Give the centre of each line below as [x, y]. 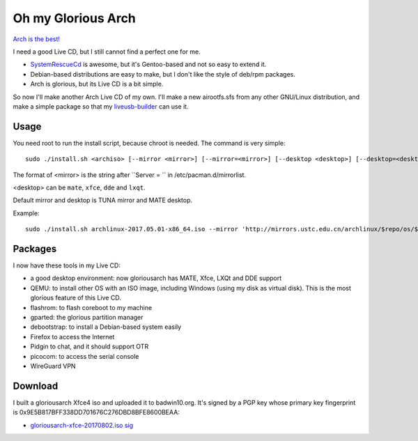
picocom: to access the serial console [85, 356]
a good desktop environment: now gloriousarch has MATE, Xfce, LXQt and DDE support [156, 278]
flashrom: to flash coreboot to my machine [91, 307]
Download [36, 386]
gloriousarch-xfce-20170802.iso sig [82, 425]
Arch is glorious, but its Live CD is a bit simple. [97, 84]
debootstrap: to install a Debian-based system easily [106, 327]
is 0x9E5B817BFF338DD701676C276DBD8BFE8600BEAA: [96, 412]
